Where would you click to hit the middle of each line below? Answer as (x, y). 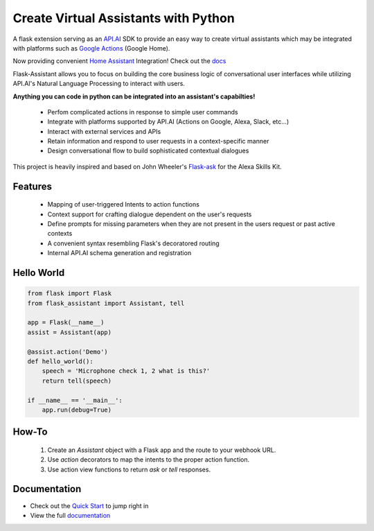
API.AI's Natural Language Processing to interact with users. (99, 84)
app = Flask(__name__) (66, 323)
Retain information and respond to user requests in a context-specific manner (158, 141)
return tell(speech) (77, 381)
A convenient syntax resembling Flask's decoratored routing (133, 243)
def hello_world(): (60, 361)
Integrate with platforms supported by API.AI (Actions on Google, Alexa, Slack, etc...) (168, 122)
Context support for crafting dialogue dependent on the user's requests (150, 214)
